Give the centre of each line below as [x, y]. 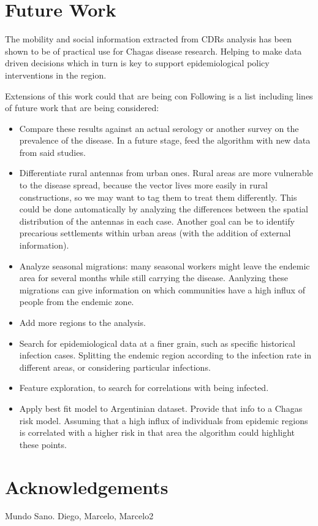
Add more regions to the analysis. [82, 322]
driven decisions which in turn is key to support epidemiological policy [137, 63]
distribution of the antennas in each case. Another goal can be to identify [157, 221]
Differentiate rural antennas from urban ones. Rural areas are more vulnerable [166, 173]
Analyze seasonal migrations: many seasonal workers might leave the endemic [165, 265]
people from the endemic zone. [77, 302]
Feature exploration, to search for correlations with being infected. [144, 388]
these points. [43, 444]
